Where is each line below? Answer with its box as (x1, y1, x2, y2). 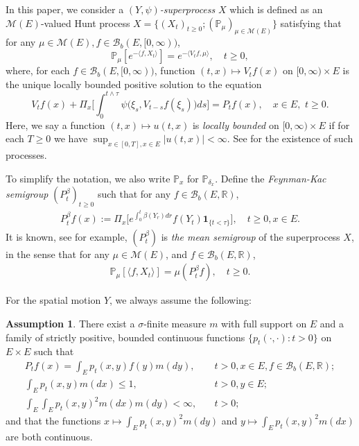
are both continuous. (6, 429, 93, 443)
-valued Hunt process (40, 15, 130, 30)
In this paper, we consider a (6, 2, 124, 16)
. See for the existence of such (227, 131, 353, 146)
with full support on (221, 316, 307, 330)
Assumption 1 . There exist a (6, 316, 135, 330)
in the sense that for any (6, 246, 110, 261)
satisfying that (280, 15, 342, 30)
